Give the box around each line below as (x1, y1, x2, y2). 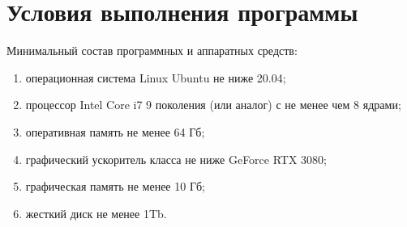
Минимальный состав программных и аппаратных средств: (6, 42, 298, 59)
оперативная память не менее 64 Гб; (25, 123, 205, 140)
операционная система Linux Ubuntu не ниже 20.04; (25, 69, 286, 86)
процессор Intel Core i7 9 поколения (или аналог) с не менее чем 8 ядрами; (25, 96, 401, 113)
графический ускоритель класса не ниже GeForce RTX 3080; (25, 150, 328, 167)
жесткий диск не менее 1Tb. (25, 204, 167, 221)
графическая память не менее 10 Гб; (25, 178, 206, 195)
